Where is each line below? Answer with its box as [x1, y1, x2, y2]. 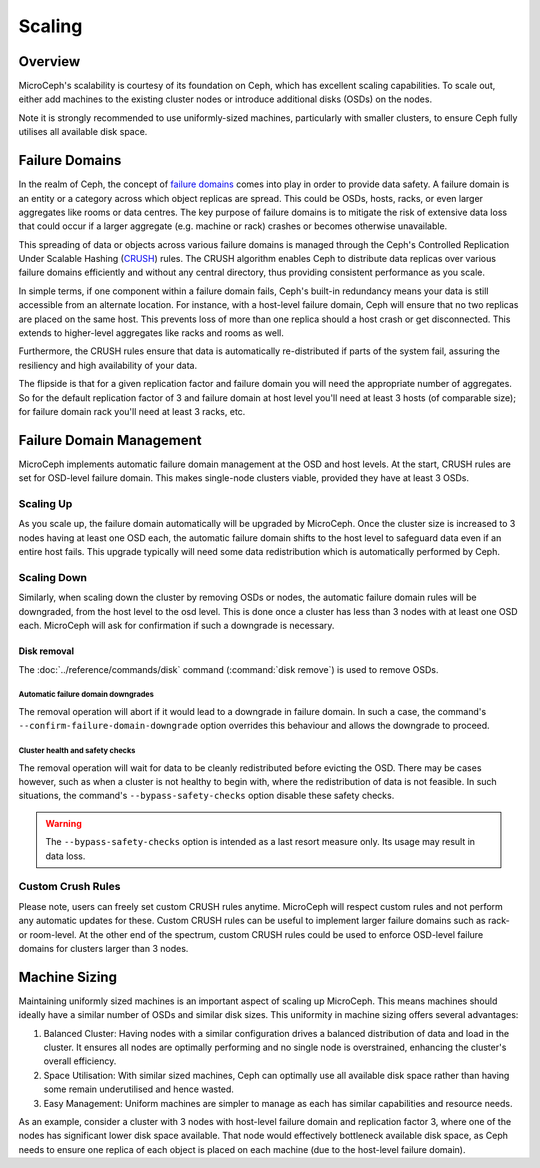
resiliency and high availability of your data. [18, 359, 198, 371]
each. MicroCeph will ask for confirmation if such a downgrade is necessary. [18, 620, 335, 632]
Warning [45, 817, 82, 829]
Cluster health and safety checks [18, 746, 136, 756]
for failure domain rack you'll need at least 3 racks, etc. [18, 406, 246, 417]
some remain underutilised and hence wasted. [43, 1083, 235, 1095]
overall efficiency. [43, 1055, 117, 1067]
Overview [18, 53, 81, 70]
